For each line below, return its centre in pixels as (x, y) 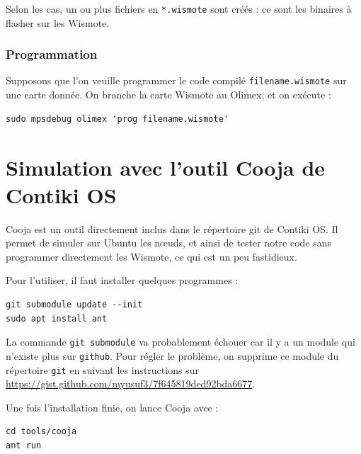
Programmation (52, 54)
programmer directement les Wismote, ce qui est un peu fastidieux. (151, 256)
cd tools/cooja (41, 432)
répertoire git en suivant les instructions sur (102, 369)
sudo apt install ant (57, 318)
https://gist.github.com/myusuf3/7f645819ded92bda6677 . (131, 384)
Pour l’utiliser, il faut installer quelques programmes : (122, 280)
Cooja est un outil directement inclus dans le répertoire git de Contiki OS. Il (172, 228)
